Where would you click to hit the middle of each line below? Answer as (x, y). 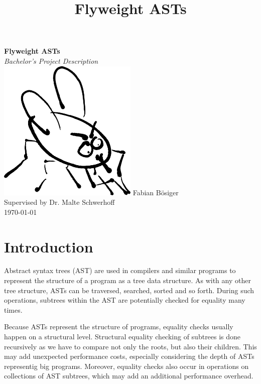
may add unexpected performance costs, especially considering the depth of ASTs (129, 356)
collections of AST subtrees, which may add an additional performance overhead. (129, 376)
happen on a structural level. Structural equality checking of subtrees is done (122, 337)
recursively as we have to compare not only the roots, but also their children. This (130, 346)
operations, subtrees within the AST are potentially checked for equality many (125, 300)
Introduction (49, 246)
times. (13, 309)
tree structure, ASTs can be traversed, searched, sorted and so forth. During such (129, 290)
